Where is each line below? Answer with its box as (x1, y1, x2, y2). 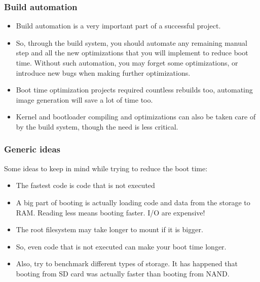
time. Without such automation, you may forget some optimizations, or (16, 57, 238, 68)
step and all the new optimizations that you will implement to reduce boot (16, 47, 248, 58)
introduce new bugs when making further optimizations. (16, 67, 191, 78)
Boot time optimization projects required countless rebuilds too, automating (16, 84, 253, 95)
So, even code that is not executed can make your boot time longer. (16, 241, 227, 252)
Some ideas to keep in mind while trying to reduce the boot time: (4, 163, 208, 173)
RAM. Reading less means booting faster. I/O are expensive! (16, 207, 205, 217)
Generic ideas (4, 143, 60, 155)
